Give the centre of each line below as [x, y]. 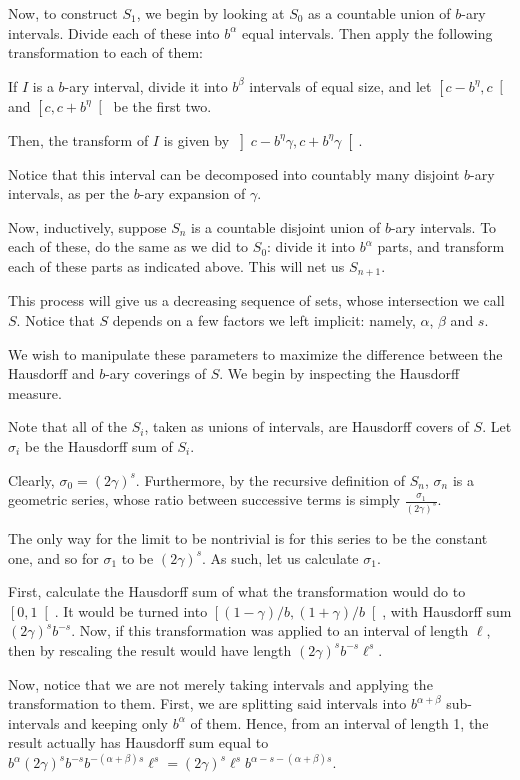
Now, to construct [63, 13]
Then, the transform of [78, 139]
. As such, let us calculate [280, 557]
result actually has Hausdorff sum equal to [138, 742]
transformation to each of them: [105, 52]
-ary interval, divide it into [146, 85]
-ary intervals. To [443, 226]
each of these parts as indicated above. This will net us [176, 265]
